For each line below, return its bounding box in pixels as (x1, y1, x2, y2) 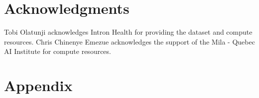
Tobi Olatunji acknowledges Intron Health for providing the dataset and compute (4, 27, 253, 37)
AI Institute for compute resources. (4, 46, 111, 56)
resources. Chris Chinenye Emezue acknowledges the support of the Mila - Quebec (4, 36, 255, 47)
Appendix (4, 75, 73, 96)
